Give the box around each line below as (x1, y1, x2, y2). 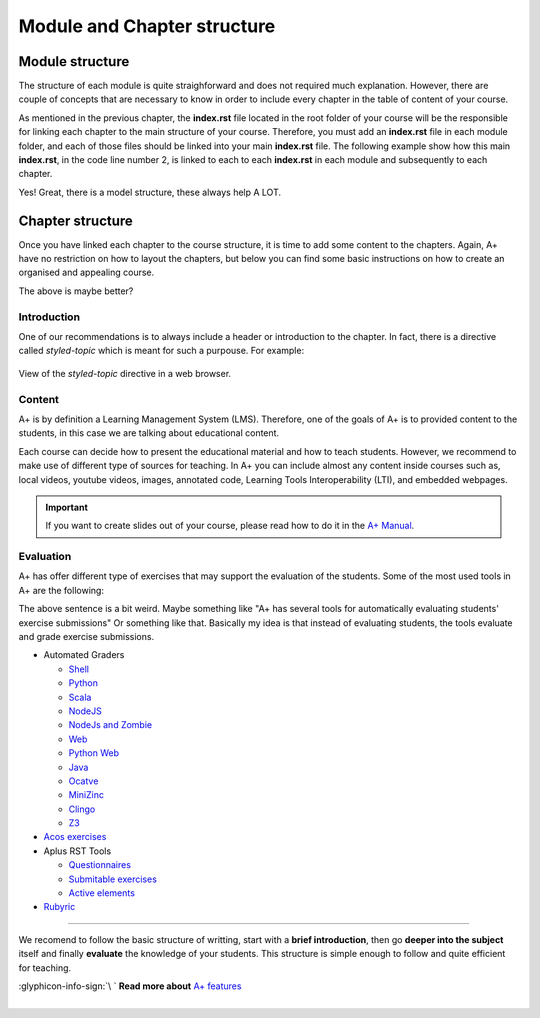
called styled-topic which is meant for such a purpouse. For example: (18, 345, 305, 357)
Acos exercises (43, 831, 107, 843)
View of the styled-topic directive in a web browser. (18, 367, 232, 379)
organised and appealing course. (18, 266, 155, 279)
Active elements (68, 887, 135, 899)
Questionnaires (68, 859, 132, 871)
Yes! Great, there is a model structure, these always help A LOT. (18, 186, 282, 198)
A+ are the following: (18, 584, 105, 596)
